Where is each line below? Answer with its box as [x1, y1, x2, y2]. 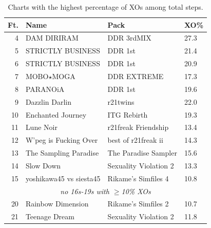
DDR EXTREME [107, 70, 164, 81]
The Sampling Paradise [25, 147, 99, 158]
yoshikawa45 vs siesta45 [25, 173, 101, 183]
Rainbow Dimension [25, 198, 89, 209]
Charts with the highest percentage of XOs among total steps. [8, 2, 203, 12]
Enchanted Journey [25, 109, 87, 120]
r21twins [107, 96, 135, 107]
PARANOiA [25, 83, 65, 94]
